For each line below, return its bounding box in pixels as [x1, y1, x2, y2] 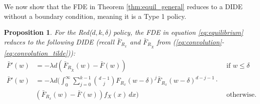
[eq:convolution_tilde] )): [4, 47, 75, 58]
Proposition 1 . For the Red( [4, 27, 92, 37]
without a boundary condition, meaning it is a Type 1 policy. [4, 11, 187, 21]
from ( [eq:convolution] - [156, 36, 225, 46]
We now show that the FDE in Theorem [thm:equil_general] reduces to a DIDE [4, 1, 243, 11]
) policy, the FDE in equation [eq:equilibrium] [108, 27, 243, 37]
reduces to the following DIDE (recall [4, 36, 115, 46]
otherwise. [226, 91, 257, 98]
